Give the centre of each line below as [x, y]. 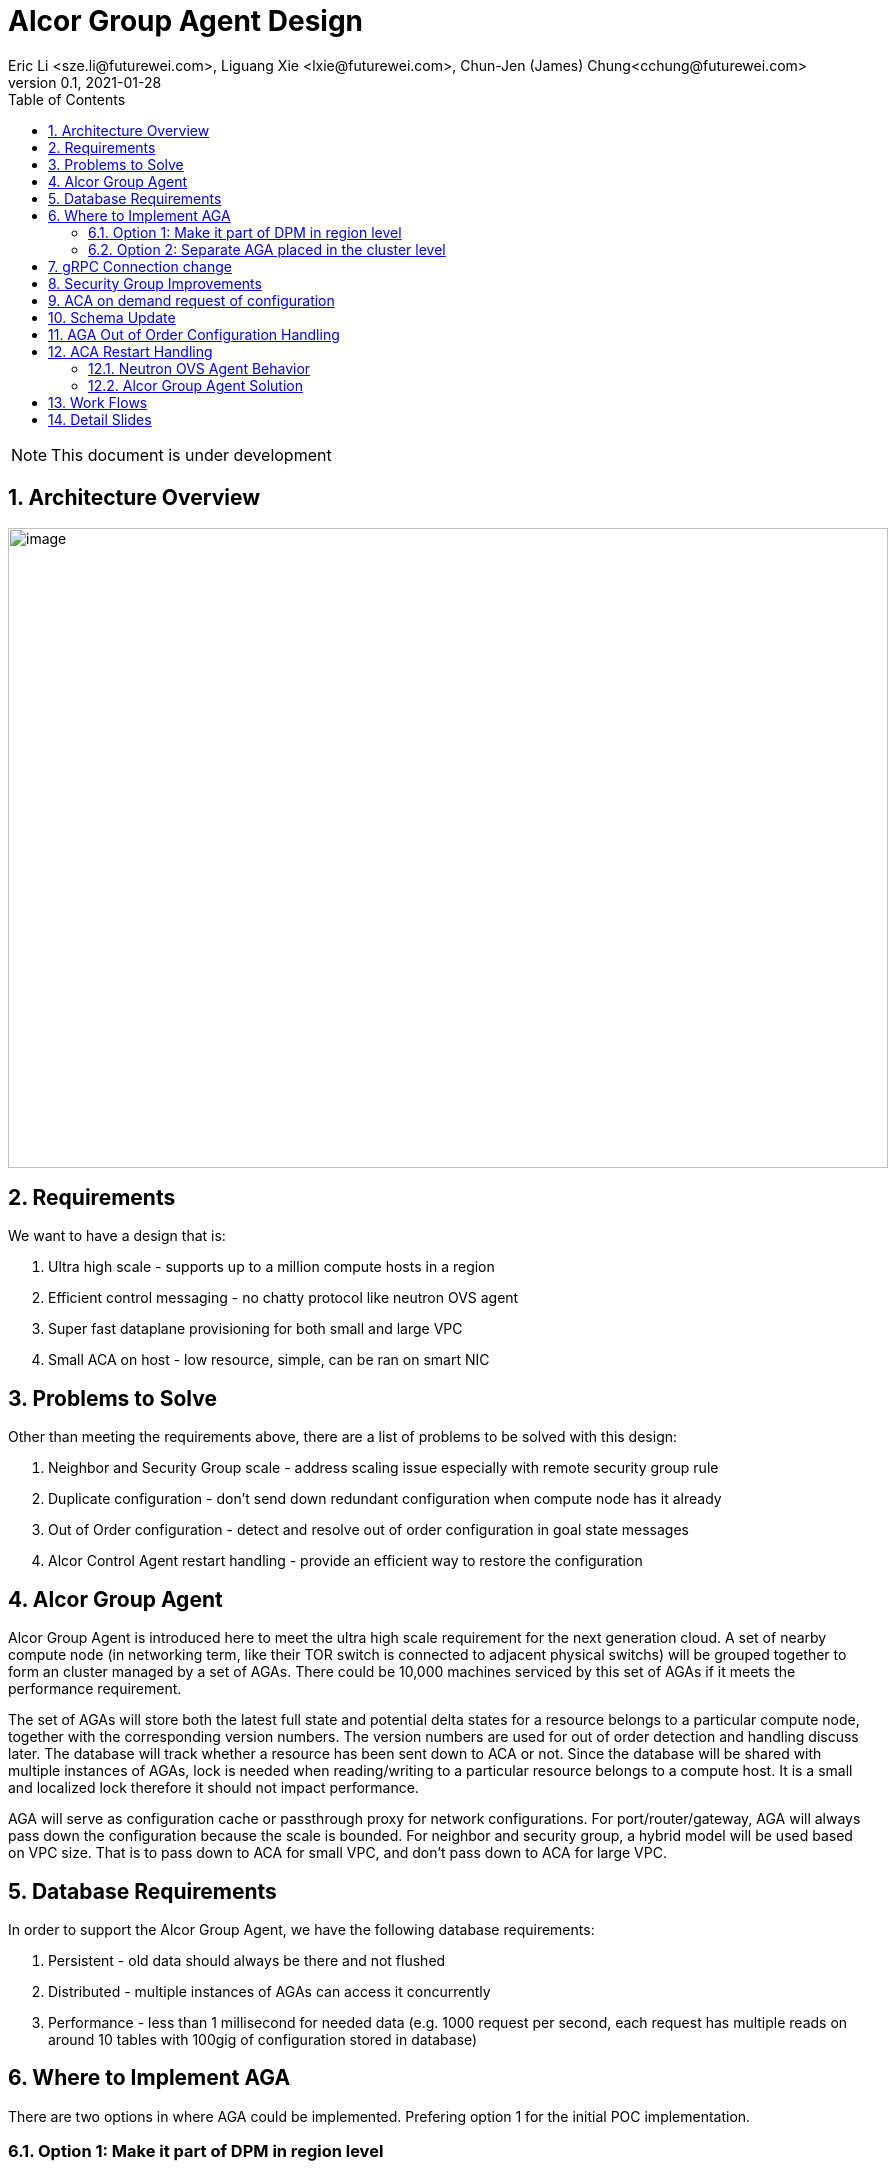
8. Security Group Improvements [155, 283]
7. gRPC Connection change [140, 266]
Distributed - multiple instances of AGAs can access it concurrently [269, 1991]
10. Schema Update [112, 317]
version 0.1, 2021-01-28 [85, 82]
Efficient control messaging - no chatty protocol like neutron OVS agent [283, 1298]
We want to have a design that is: [117, 1236]
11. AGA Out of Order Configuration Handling [194, 334]
